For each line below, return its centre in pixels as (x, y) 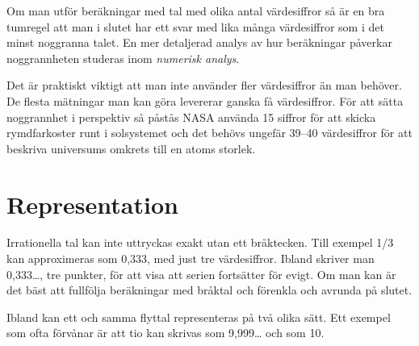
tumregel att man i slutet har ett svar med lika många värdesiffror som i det (195, 26)
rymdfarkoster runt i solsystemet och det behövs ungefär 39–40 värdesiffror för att (209, 133)
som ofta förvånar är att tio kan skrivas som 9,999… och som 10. (166, 333)
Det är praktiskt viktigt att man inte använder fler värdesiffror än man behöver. (204, 85)
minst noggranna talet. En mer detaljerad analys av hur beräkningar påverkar (199, 42)
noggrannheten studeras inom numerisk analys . (123, 58)
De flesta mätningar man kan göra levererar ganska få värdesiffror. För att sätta (205, 100)
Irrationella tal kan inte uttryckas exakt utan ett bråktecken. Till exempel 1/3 (200, 242)
